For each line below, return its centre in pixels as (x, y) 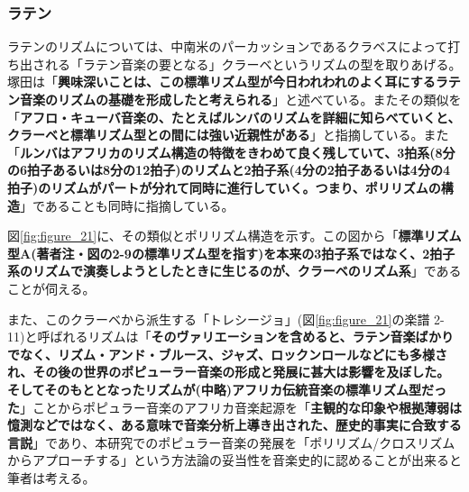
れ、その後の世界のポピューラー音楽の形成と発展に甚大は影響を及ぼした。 (229, 372)
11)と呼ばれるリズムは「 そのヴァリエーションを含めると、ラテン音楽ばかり (230, 337)
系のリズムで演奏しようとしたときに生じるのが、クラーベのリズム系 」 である (234, 271)
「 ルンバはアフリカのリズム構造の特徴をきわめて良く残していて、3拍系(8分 (231, 152)
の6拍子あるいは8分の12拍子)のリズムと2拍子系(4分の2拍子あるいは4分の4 (229, 170)
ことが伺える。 (51, 288)
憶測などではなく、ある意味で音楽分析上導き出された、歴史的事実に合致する (234, 425)
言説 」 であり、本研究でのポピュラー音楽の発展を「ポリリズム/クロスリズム (231, 442)
